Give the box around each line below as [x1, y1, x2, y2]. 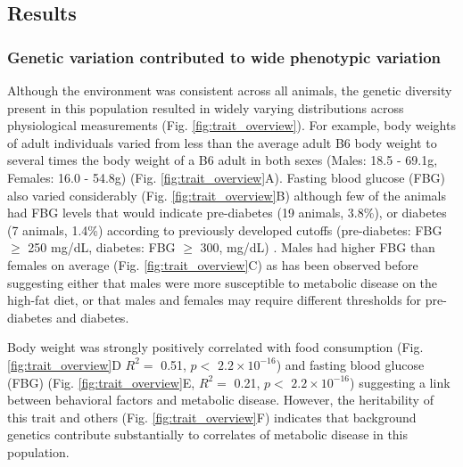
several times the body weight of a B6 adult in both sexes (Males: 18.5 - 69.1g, [7, 151, 438, 169]
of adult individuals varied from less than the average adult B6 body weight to [7, 133, 437, 152]
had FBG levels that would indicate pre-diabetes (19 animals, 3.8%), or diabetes [7, 203, 447, 222]
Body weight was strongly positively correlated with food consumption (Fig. [7, 338, 424, 356]
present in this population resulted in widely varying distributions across [7, 98, 404, 117]
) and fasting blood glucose [276, 355, 425, 373]
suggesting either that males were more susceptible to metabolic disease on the [7, 273, 438, 291]
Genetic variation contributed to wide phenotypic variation [7, 45, 442, 68]
